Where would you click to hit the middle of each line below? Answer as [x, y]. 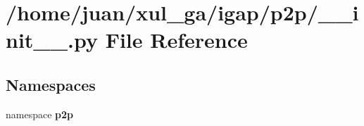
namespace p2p [40, 114]
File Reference [176, 40]
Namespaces [51, 84]
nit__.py [52, 40]
